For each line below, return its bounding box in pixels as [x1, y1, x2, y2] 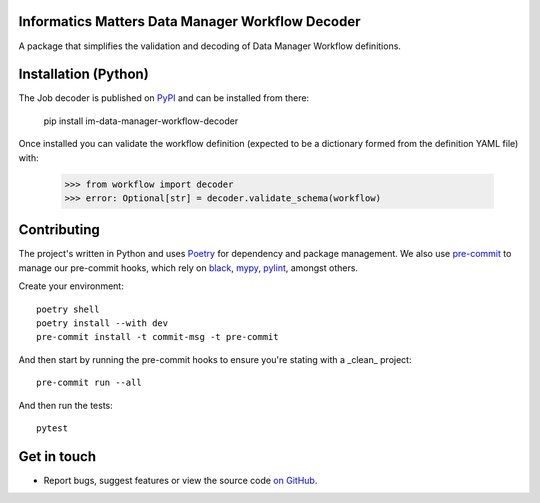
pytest [36, 422, 69, 434]
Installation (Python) [18, 66, 149, 83]
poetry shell [36, 303, 100, 315]
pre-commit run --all [36, 377, 142, 389]
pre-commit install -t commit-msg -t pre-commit [36, 331, 279, 343]
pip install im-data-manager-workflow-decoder [43, 115, 239, 127]
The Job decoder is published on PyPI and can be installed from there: [18, 92, 310, 104]
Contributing [18, 221, 100, 239]
